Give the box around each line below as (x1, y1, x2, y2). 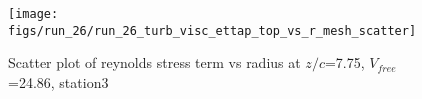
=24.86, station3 (8, 71, 109, 92)
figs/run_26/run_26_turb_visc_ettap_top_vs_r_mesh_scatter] (8, 23, 417, 38)
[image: (8, 7, 59, 21)
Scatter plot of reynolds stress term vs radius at (8, 52, 301, 73)
